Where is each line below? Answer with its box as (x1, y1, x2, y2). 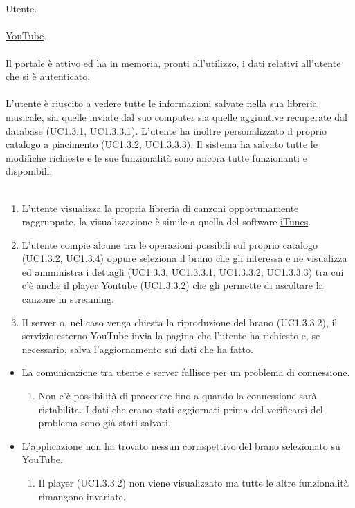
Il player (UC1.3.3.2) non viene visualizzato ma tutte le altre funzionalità (38, 476, 349, 489)
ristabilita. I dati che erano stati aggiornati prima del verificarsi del (38, 402, 323, 416)
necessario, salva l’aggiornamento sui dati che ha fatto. (21, 341, 253, 356)
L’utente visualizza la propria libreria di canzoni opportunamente (21, 200, 299, 215)
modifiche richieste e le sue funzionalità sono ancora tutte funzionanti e (6, 150, 307, 164)
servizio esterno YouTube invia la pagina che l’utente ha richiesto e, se (21, 328, 320, 343)
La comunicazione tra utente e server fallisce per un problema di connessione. (21, 365, 350, 379)
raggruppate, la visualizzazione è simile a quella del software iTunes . (21, 214, 311, 229)
